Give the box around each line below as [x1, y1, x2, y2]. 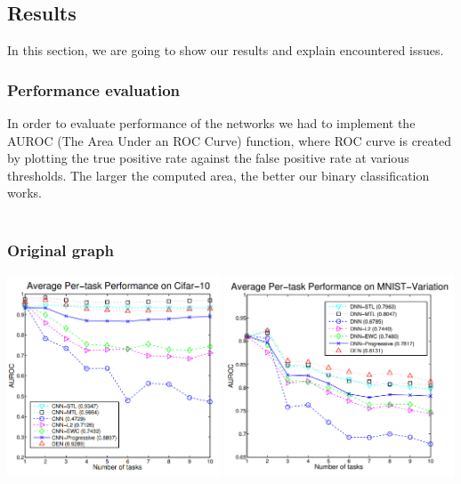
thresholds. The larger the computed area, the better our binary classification [7, 165, 430, 184]
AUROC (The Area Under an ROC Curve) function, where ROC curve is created [7, 131, 452, 149]
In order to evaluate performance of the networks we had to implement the [7, 114, 416, 133]
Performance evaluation [7, 78, 180, 101]
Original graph [7, 238, 115, 261]
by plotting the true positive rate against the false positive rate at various [7, 149, 409, 167]
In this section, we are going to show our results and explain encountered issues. [7, 41, 444, 60]
